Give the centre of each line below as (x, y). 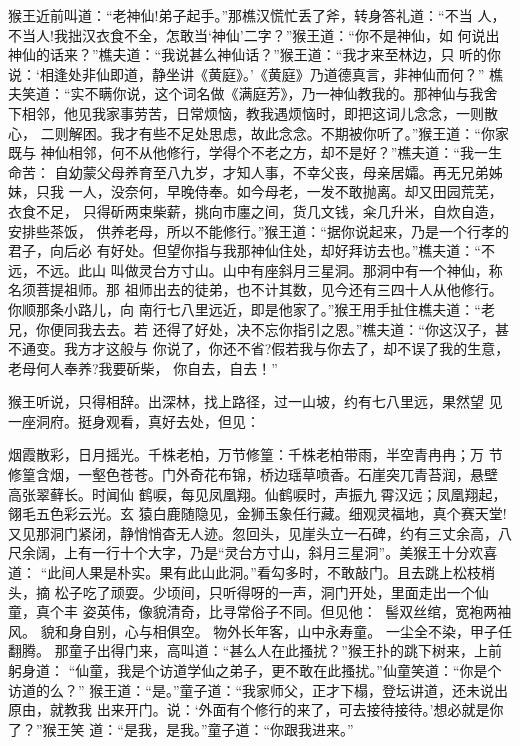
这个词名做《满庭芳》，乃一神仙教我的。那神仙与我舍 (326, 93)
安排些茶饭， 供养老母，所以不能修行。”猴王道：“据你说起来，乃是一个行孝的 (258, 230)
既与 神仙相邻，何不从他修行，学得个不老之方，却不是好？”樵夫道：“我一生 (255, 152)
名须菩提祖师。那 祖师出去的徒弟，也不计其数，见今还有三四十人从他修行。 (255, 289)
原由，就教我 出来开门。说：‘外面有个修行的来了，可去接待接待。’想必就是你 (256, 709)
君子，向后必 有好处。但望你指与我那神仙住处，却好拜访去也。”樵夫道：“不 (251, 250)
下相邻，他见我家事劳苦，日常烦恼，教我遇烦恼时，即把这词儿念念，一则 (246, 112)
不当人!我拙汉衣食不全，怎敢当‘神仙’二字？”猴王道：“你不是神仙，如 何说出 (254, 34)
